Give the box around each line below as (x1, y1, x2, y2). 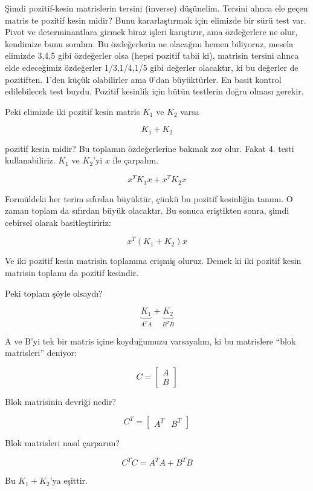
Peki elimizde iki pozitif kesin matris (5, 105, 140, 117)
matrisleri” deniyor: (5, 346, 77, 359)
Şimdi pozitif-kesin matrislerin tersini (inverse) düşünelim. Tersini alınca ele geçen (5, 2, 308, 14)
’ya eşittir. (50, 474, 88, 487)
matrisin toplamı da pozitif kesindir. (5, 266, 139, 278)
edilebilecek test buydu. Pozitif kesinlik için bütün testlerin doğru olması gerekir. (5, 85, 304, 97)
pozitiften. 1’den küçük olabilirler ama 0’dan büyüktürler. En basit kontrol (5, 73, 282, 85)
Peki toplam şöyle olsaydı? (5, 286, 103, 299)
